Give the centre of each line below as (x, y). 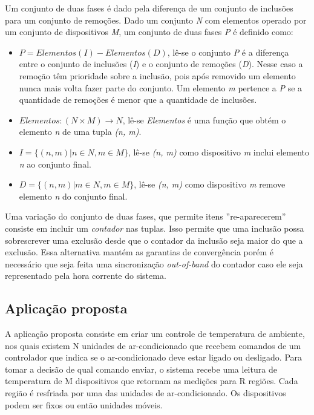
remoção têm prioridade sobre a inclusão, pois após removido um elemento (157, 75)
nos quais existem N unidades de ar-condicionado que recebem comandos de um (153, 345)
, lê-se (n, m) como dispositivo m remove (210, 184)
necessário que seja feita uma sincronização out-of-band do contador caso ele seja (154, 263)
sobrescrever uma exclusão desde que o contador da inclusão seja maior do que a (154, 240)
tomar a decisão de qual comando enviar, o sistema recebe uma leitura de (141, 369)
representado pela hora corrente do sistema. (86, 276)
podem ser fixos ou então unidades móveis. (84, 404)
